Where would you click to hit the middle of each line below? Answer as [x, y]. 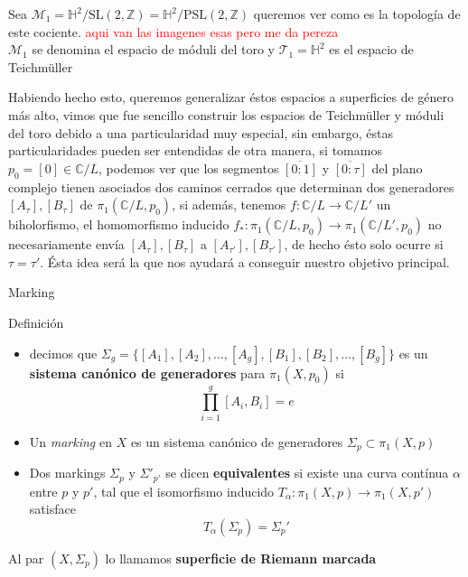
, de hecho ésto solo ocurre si [364, 244]
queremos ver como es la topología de [357, 14]
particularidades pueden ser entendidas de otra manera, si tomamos [195, 150]
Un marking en [70, 441]
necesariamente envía [66, 244]
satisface [52, 509]
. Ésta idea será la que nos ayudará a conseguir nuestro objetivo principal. [245, 261]
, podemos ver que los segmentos [189, 168]
